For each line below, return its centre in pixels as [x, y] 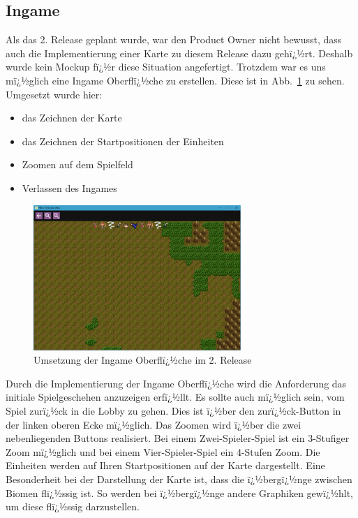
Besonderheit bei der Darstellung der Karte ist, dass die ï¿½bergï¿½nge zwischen [179, 479]
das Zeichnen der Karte [72, 118]
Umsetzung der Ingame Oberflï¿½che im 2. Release [143, 360]
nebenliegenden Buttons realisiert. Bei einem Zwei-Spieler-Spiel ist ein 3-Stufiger [178, 438]
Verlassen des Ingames [69, 187]
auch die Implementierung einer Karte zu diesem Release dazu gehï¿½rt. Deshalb [179, 53]
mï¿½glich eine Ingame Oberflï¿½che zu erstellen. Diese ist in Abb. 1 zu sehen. [175, 80]
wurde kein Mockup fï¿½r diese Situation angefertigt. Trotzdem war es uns [166, 67]
